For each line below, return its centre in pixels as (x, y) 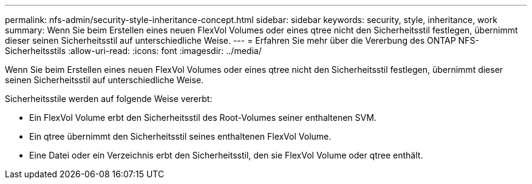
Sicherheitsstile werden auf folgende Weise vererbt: (109, 99)
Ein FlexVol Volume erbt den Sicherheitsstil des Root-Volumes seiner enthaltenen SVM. (203, 118)
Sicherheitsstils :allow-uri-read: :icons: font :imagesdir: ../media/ (133, 51)
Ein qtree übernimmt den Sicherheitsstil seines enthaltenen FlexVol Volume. (180, 136)
